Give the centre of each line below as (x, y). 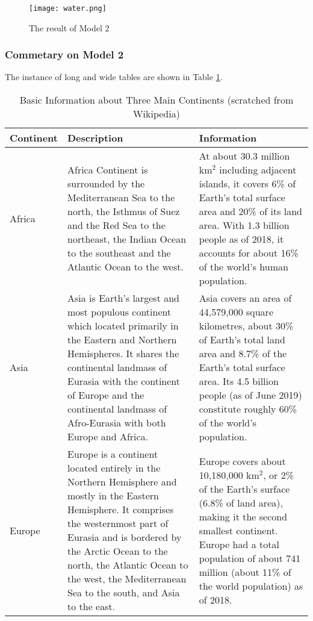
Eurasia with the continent (124, 381)
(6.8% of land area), (241, 502)
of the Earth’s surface (244, 488)
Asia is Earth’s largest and (123, 298)
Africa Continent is (107, 170)
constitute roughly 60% (248, 409)
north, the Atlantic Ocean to (128, 565)
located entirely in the (114, 468)
